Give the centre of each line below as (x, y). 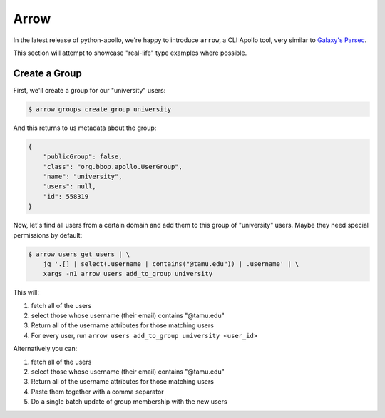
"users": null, (70, 187)
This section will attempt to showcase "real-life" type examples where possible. (130, 53)
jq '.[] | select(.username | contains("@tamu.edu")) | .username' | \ (171, 264)
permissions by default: (48, 235)
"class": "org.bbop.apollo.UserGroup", (113, 167)
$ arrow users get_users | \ (79, 254)
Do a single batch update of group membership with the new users (129, 402)
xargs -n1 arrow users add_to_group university (128, 274)
